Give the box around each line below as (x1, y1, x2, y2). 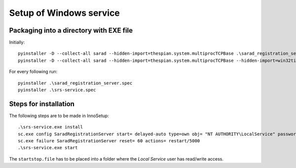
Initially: (9, 40, 25, 45)
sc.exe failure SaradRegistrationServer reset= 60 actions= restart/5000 (18, 138, 200, 144)
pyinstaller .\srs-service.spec (18, 87, 96, 93)
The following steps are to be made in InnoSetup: (9, 113, 110, 119)
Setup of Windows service (9, 7, 120, 18)
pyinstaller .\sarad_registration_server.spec (18, 80, 133, 86)
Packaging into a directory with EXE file (9, 26, 133, 35)
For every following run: (9, 69, 58, 75)
